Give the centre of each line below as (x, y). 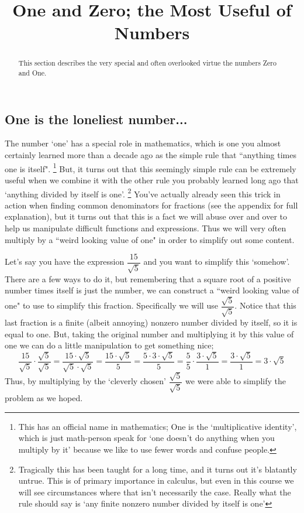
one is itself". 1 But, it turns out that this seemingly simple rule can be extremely (151, 167)
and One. (32, 73)
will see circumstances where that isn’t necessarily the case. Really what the (155, 492)
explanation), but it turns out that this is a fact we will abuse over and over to (146, 216)
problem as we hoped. (44, 398)
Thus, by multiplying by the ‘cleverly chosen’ (85, 381)
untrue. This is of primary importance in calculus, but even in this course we (156, 480)
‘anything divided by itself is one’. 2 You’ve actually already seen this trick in (143, 193)
